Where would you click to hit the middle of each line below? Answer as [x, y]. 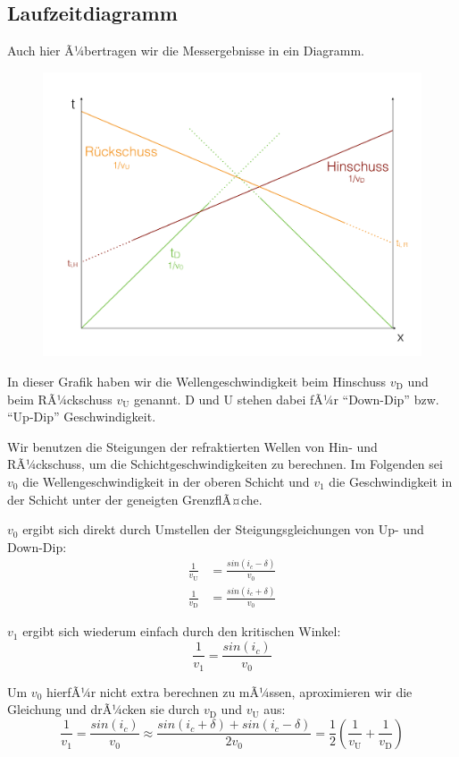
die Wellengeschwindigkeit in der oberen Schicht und [166, 481]
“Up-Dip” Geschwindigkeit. [82, 417]
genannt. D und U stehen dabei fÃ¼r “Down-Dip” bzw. [286, 399]
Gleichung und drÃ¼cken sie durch [104, 709]
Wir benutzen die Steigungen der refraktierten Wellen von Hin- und [192, 446]
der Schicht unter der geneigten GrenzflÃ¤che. [135, 499]
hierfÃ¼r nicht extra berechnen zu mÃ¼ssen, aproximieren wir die [229, 691]
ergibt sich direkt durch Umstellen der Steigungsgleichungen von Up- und [223, 529]
